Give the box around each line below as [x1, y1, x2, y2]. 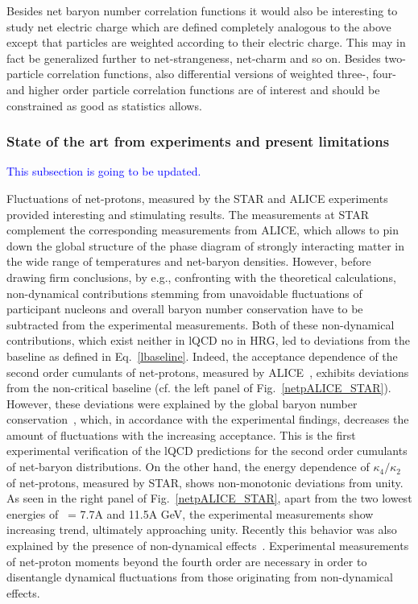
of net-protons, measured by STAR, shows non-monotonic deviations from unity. [6, 474, 404, 490]
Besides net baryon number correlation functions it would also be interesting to [6, 2, 398, 19]
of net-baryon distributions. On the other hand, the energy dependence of [6, 458, 370, 475]
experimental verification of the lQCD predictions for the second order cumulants [6, 442, 408, 459]
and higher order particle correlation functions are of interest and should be [6, 81, 380, 97]
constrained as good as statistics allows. [6, 97, 202, 114]
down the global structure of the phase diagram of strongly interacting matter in [6, 237, 404, 254]
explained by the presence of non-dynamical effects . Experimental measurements [6, 537, 409, 554]
